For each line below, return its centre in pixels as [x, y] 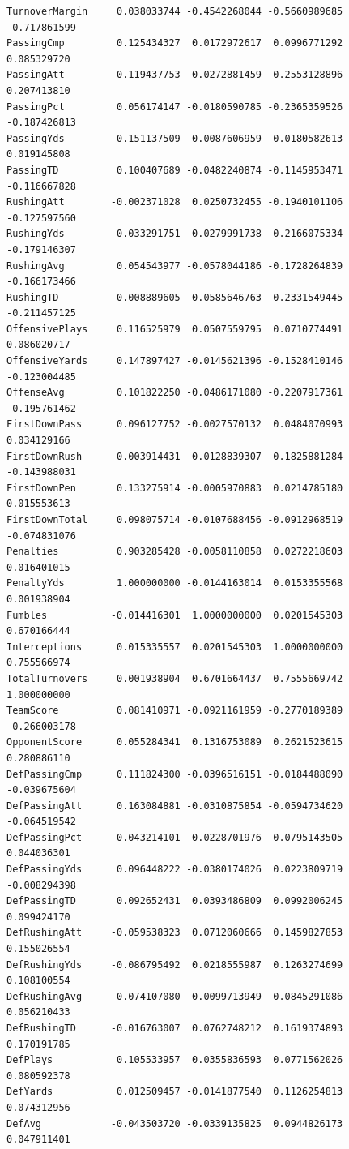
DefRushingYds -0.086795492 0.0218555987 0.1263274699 [175, 965]
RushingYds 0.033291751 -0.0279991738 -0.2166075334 [175, 234]
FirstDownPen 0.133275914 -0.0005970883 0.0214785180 [175, 488]
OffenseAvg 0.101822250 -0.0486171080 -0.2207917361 [175, 393]
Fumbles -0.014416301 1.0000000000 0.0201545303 [175, 615]
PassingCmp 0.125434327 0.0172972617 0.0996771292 [175, 43]
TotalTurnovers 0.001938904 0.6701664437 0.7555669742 [175, 678]
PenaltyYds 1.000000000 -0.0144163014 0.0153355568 [175, 583]
